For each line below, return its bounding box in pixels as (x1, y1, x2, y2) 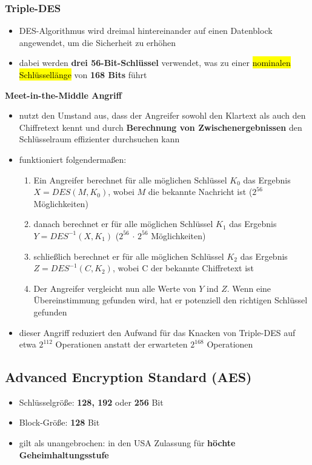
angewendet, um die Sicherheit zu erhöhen (19, 36, 176, 48)
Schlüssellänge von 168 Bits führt (19, 68, 147, 81)
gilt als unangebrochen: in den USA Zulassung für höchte (19, 437, 236, 449)
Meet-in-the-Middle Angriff (5, 88, 122, 101)
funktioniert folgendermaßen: (19, 153, 127, 165)
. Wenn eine (227, 282, 271, 294)
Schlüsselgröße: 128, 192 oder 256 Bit (19, 395, 164, 408)
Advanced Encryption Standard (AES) (5, 368, 252, 386)
